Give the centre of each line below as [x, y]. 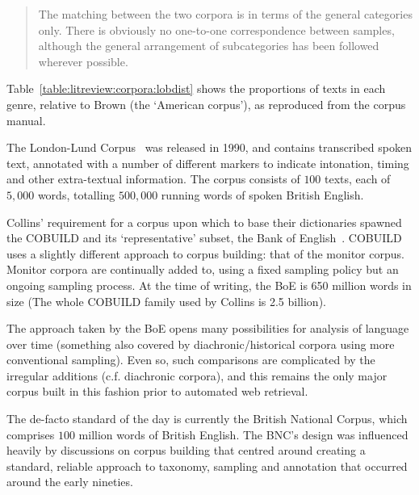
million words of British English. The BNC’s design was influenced [243, 434]
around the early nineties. [70, 482]
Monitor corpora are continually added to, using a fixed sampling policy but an [203, 269]
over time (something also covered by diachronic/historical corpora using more [201, 344]
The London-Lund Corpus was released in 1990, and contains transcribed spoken [209, 147]
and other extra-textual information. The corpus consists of [153, 179]
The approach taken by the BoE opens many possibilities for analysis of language [208, 328]
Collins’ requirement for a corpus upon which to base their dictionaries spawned [204, 222]
